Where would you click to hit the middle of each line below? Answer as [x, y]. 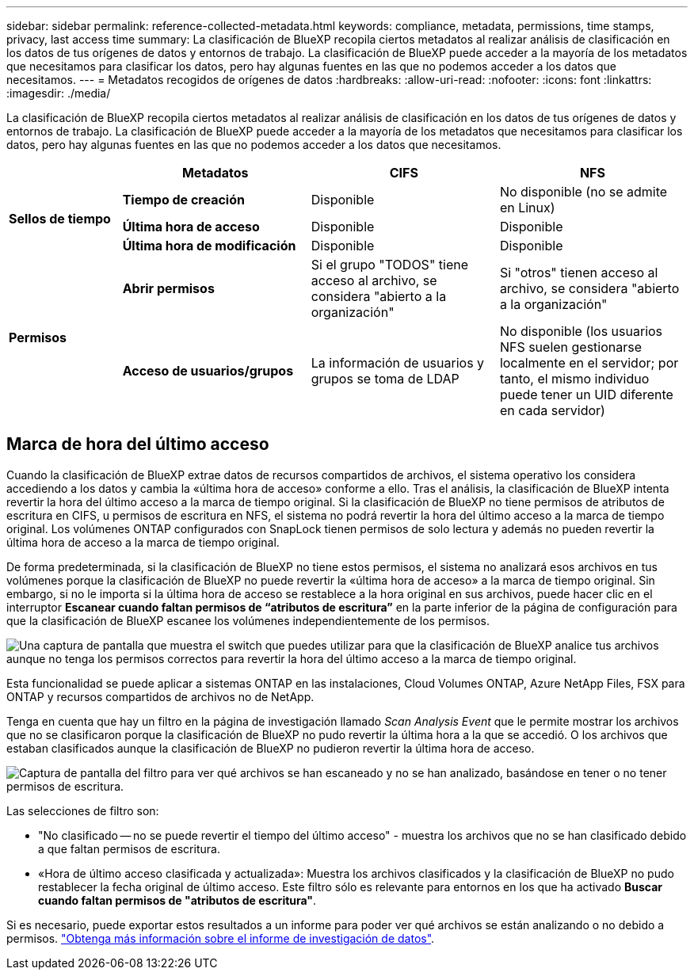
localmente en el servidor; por [589, 363]
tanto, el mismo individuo [574, 379]
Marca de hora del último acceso [138, 444]
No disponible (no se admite [583, 192]
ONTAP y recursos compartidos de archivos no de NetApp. [160, 696]
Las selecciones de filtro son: [83, 810]
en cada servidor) [552, 410]
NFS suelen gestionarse [571, 347]
